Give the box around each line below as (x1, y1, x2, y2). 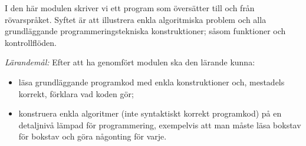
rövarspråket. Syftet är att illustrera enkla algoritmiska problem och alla (5, 13, 266, 25)
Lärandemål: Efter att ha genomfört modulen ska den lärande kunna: (5, 56, 255, 68)
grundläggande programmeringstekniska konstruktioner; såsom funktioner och (5, 25, 286, 37)
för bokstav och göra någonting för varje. (18, 130, 167, 142)
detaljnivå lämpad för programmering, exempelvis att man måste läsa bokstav (18, 118, 301, 131)
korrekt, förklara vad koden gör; (18, 87, 134, 99)
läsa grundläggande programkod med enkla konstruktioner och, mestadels (18, 75, 285, 88)
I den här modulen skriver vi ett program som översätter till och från (5, 2, 255, 14)
